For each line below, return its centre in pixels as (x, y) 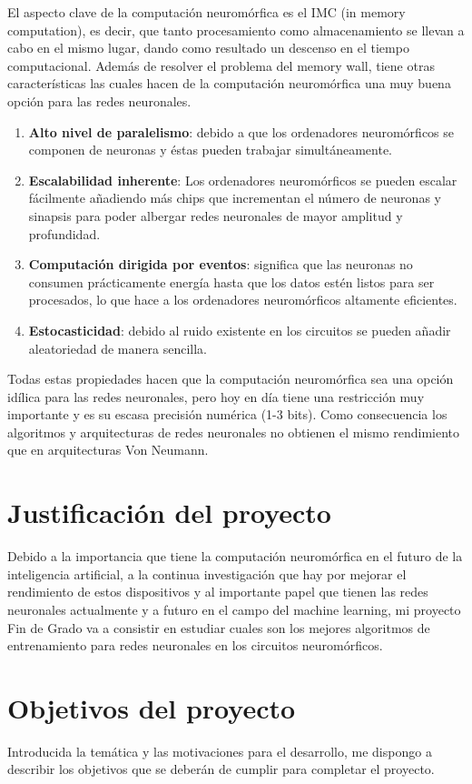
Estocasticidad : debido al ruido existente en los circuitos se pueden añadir (240, 330)
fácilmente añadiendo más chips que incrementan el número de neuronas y (235, 198)
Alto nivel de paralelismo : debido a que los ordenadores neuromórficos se (241, 131)
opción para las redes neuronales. (99, 101)
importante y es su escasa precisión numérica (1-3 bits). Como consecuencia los (227, 414)
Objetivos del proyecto (152, 707)
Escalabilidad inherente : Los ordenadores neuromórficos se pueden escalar (243, 180)
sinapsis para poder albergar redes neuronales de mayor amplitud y (216, 215)
